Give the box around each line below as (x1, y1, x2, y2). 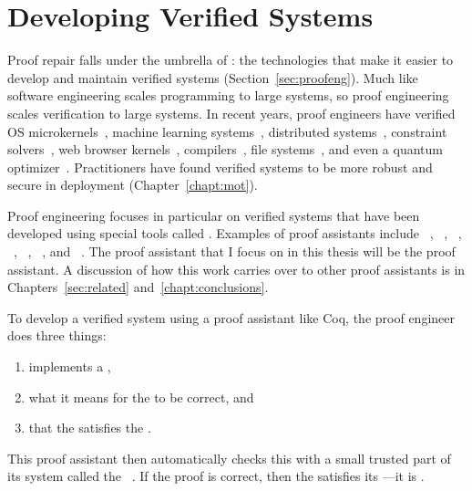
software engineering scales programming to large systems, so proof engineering (7, 86, 449, 105)
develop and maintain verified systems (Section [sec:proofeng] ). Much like (7, 68, 418, 87)
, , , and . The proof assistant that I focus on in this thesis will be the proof (14, 242, 456, 261)
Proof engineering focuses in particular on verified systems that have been (7, 205, 420, 225)
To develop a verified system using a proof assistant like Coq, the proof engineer (7, 308, 455, 327)
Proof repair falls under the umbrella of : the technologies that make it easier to (7, 50, 454, 69)
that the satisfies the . (28, 418, 151, 437)
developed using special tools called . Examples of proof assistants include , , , (7, 224, 462, 243)
